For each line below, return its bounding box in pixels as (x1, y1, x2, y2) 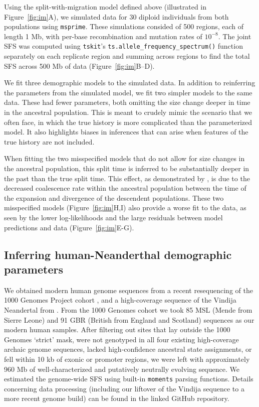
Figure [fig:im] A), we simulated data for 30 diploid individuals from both (4, 11, 229, 22)
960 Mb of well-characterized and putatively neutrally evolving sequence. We (4, 363, 239, 374)
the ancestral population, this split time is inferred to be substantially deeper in (4, 163, 249, 174)
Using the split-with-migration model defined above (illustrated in (4, 2, 207, 12)
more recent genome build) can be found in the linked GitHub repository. (4, 393, 229, 403)
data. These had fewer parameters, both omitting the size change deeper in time (4, 97, 250, 107)
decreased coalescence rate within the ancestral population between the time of (4, 183, 246, 193)
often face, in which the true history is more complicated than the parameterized (4, 116, 252, 127)
